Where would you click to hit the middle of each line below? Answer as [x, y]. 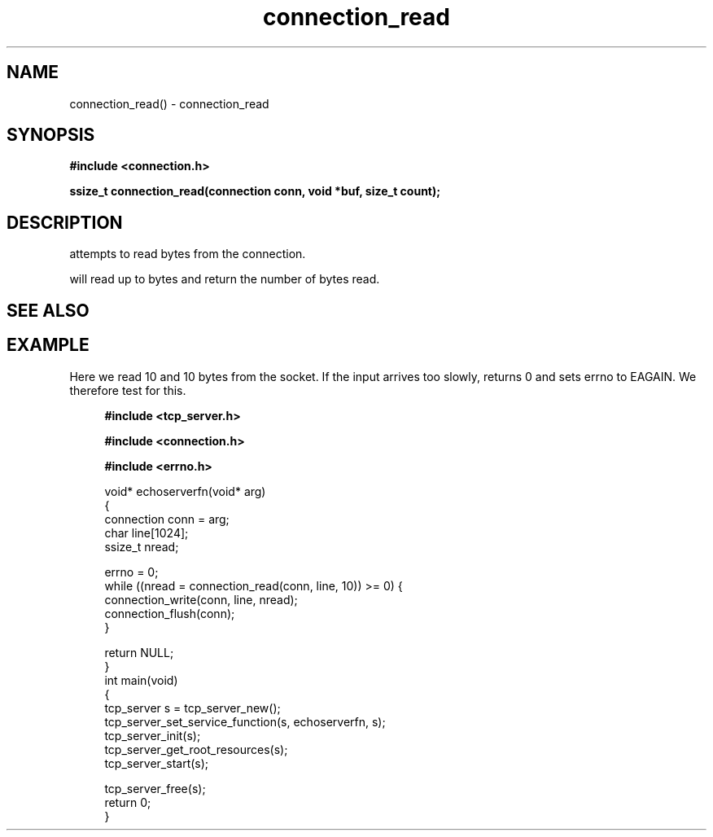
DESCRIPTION [65, 222]
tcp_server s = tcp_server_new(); [192, 708]
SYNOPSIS [51, 135]
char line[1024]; [147, 532]
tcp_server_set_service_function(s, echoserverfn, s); [245, 721]
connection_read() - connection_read [169, 103]
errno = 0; [131, 572]
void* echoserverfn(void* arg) [185, 491]
